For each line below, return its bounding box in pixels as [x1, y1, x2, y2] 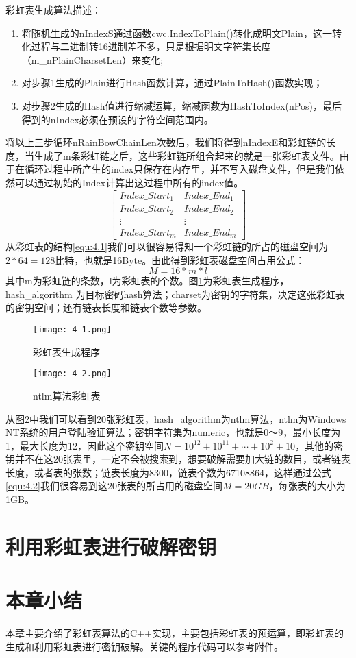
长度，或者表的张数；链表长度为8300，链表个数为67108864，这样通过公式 [5, 465, 331, 479]
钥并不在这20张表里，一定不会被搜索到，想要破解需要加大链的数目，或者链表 [5, 452, 351, 466]
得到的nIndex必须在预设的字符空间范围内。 [21, 112, 214, 126]
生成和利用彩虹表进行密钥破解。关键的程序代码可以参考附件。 [5, 639, 283, 653]
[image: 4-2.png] [33, 369, 112, 379]
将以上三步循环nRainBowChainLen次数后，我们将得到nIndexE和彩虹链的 [5, 135, 327, 149]
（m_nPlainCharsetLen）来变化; [21, 52, 164, 66]
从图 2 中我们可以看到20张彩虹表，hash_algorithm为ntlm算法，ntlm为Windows [5, 411, 346, 426]
